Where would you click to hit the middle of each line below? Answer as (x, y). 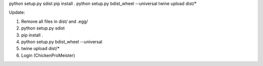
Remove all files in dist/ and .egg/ (55, 21)
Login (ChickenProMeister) (48, 55)
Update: (17, 13)
